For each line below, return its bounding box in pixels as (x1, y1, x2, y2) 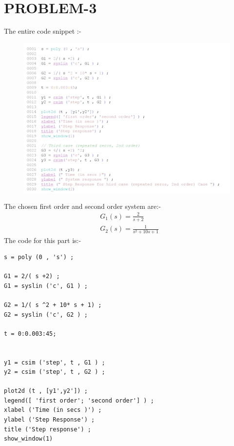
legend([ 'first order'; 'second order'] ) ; (4, 397, 154, 404)
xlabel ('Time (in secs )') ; (4, 406, 102, 414)
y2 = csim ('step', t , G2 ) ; (4, 368, 105, 376)
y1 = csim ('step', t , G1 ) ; (4, 359, 105, 366)
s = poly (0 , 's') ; (4, 253, 74, 261)
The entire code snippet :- (4, 26, 81, 36)
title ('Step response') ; (4, 426, 91, 433)
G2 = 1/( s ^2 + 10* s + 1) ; (4, 301, 102, 308)
